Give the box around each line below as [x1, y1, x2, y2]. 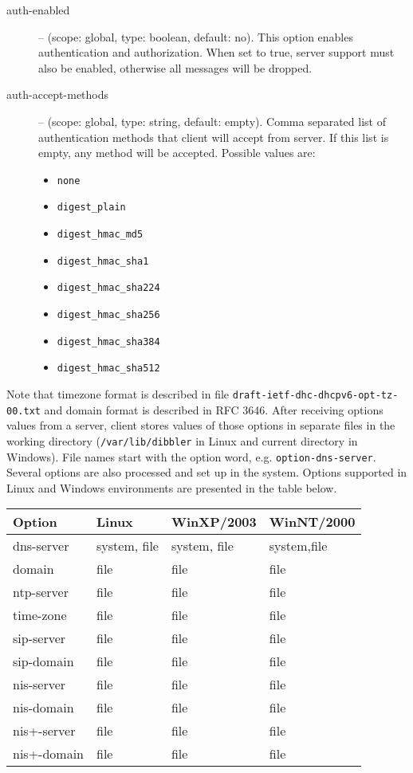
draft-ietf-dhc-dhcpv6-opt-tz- [232, 390, 399, 401]
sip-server [13, 629, 66, 648]
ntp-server [13, 583, 69, 602]
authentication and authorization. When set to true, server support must [38, 44, 395, 61]
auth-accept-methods [6, 86, 109, 103]
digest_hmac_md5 [57, 229, 144, 241]
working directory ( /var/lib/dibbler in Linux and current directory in [6, 432, 358, 449]
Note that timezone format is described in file [6, 386, 230, 402]
